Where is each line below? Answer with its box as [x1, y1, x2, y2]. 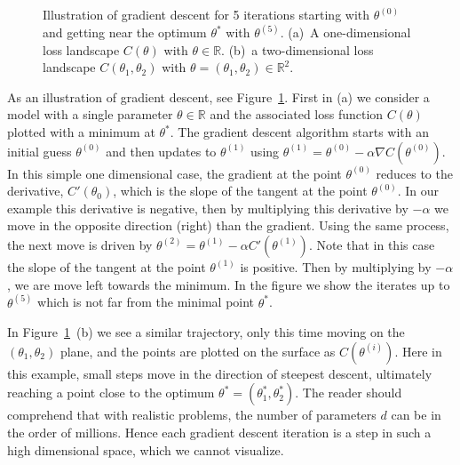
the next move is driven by [7, 235, 153, 253]
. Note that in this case [308, 235, 435, 253]
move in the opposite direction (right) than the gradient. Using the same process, [7, 216, 449, 235]
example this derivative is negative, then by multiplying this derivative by [7, 198, 408, 217]
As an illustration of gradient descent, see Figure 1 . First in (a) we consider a [7, 87, 430, 106]
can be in [391, 405, 441, 424]
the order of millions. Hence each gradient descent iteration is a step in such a [7, 422, 432, 441]
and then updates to [106, 141, 217, 160]
